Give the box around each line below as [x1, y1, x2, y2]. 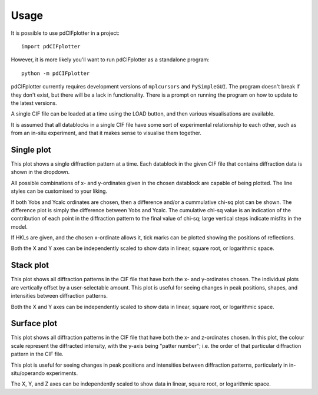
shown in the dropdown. [11, 169, 70, 176]
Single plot [11, 144, 51, 154]
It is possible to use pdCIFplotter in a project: [11, 29, 120, 37]
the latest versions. [11, 99, 57, 106]
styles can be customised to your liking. [11, 187, 108, 195]
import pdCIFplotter [21, 43, 81, 50]
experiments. [46, 370, 78, 377]
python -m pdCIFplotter [21, 70, 90, 77]
